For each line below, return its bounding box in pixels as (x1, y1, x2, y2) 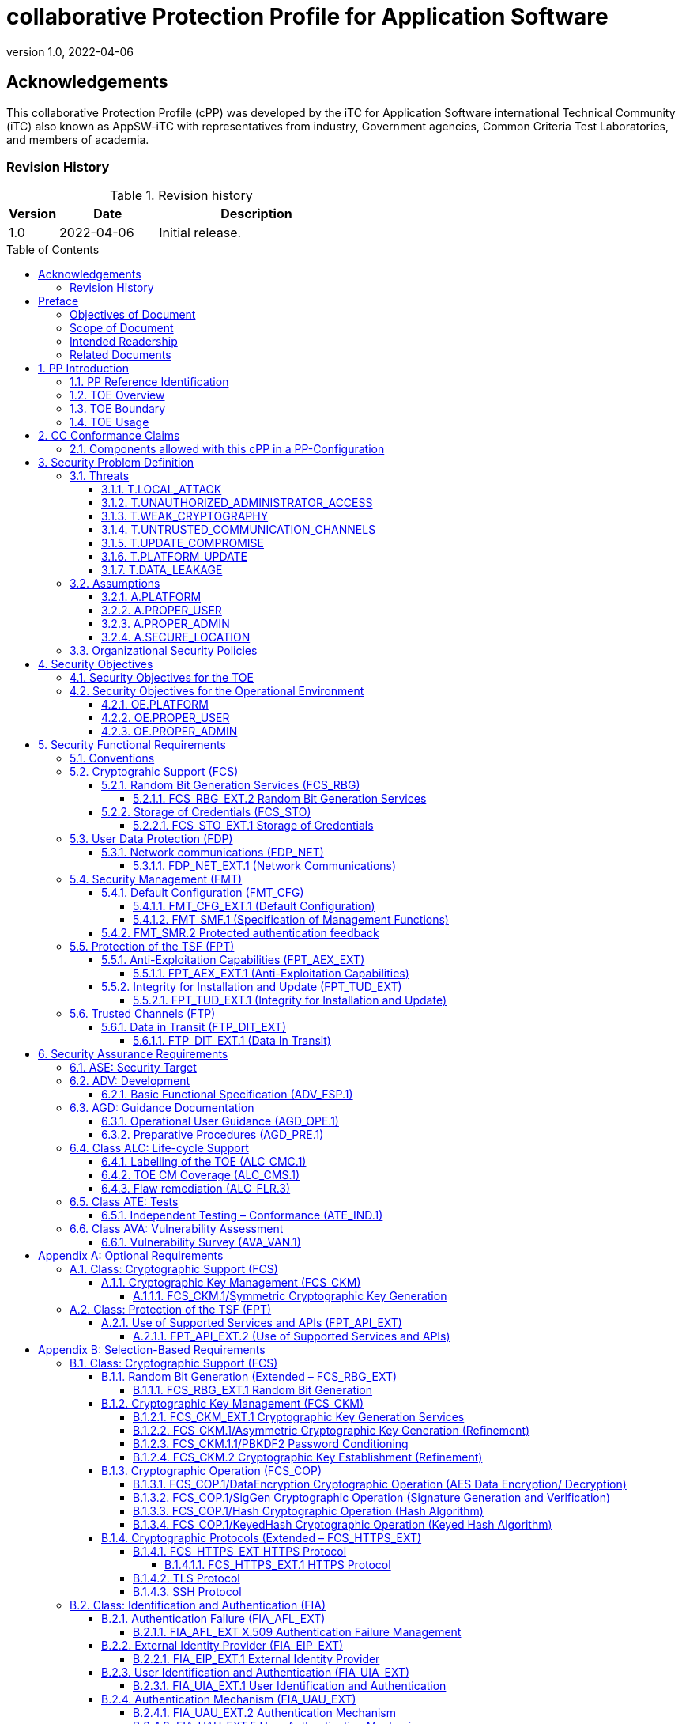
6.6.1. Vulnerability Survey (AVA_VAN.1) (101, 1235, 301, 1250)
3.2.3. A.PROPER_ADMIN (101, 617, 230, 631)
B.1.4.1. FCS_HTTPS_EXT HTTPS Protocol (133, 1544, 347, 1559)
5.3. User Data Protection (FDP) (70, 832, 233, 846)
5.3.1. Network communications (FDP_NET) (101, 845, 324, 860)
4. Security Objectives (38, 657, 153, 671)
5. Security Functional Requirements (38, 738, 226, 752)
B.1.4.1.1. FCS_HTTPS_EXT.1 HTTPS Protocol (164, 1558, 391, 1572)
